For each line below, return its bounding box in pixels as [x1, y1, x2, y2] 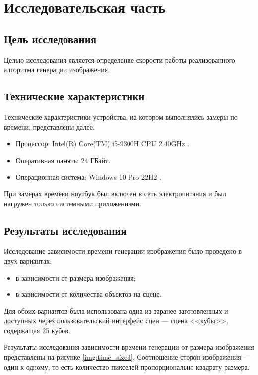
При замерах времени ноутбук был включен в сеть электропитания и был [4, 188, 226, 198]
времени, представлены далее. [4, 121, 95, 132]
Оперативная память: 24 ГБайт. [15, 155, 111, 165]
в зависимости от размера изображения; [15, 272, 136, 282]
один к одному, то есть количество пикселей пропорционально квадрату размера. [4, 361, 250, 372]
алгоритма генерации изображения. [4, 64, 110, 75]
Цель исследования [4, 31, 97, 46]
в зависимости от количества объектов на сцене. [15, 289, 162, 299]
